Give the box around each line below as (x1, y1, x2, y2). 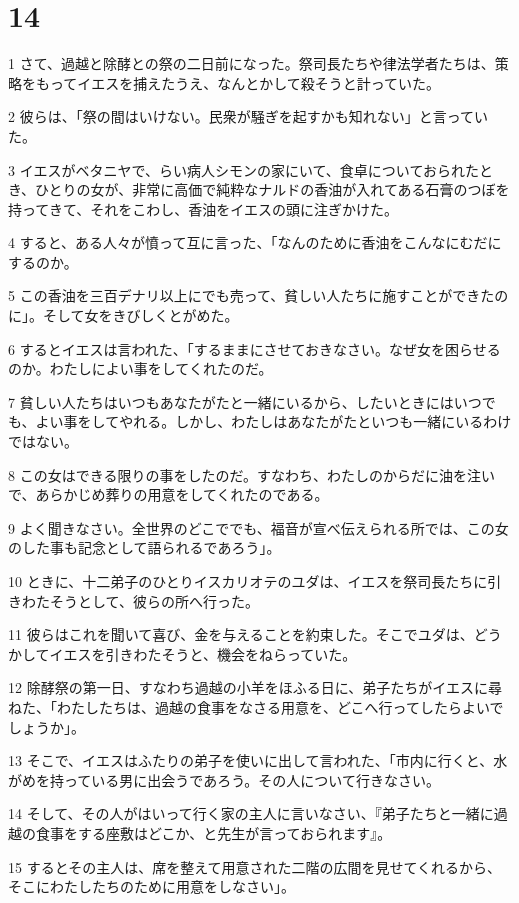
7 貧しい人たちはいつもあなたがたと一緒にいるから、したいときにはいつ (8, 391, 482, 412)
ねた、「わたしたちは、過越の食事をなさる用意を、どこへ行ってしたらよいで (8, 696, 504, 717)
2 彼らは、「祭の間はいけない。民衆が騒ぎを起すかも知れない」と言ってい (8, 106, 488, 127)
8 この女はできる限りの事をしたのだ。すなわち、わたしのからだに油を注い (8, 464, 495, 485)
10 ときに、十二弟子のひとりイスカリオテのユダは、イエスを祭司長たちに (8, 571, 488, 591)
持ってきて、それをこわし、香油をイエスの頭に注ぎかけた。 (8, 198, 399, 219)
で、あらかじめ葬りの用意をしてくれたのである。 (8, 484, 329, 505)
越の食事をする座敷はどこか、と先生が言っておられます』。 (8, 822, 392, 843)
